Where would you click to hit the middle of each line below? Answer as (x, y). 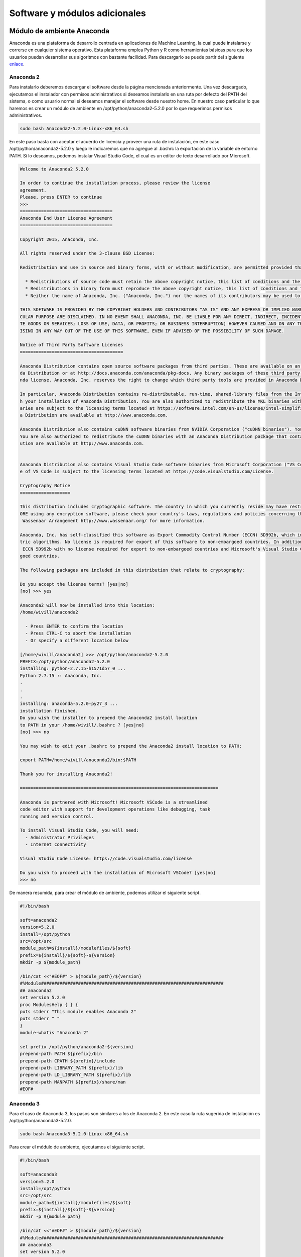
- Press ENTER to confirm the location (74, 626)
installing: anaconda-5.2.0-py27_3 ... (69, 704)
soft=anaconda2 (38, 920)
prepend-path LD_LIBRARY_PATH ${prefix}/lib (76, 1075)
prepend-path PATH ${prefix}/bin (61, 1054)
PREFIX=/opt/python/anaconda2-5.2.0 (65, 662)
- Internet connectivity (56, 844)
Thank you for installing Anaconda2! (66, 774)
